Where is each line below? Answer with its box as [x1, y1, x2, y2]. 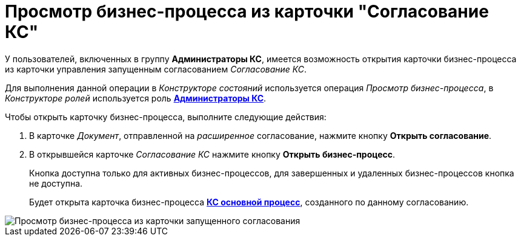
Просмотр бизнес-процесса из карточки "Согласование [5, 1, 489, 22]
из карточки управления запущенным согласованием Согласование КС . [5, 63, 307, 74]
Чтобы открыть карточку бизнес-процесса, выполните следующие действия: [5, 111, 327, 122]
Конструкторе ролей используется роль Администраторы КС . [5, 92, 267, 103]
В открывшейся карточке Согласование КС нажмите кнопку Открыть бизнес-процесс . [29, 149, 395, 159]
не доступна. [29, 178, 83, 188]
